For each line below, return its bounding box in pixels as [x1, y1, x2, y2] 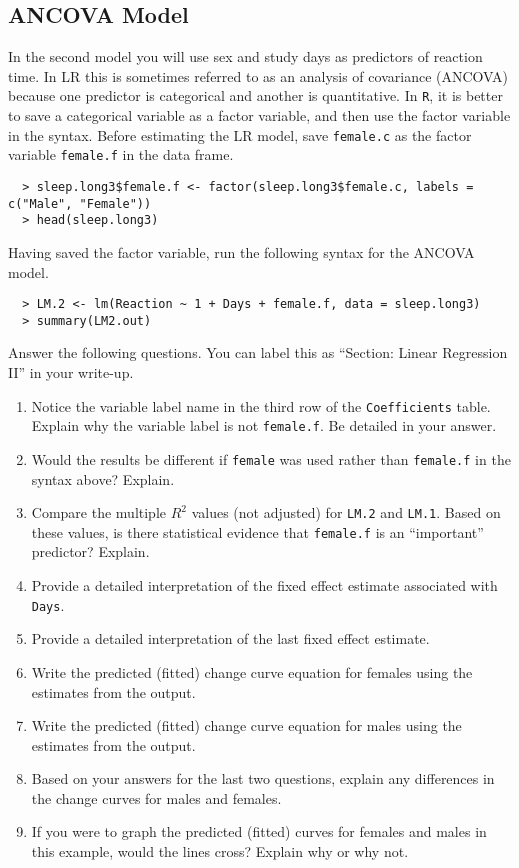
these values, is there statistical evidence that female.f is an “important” [31, 521, 484, 542]
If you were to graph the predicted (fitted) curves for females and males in [31, 821, 487, 842]
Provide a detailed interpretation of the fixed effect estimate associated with [31, 575, 498, 596]
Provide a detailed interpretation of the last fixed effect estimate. [31, 628, 430, 649]
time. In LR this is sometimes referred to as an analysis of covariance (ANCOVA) [8, 65, 508, 86]
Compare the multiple [31, 502, 167, 523]
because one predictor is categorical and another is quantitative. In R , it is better [8, 85, 503, 106]
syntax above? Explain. [31, 468, 175, 489]
